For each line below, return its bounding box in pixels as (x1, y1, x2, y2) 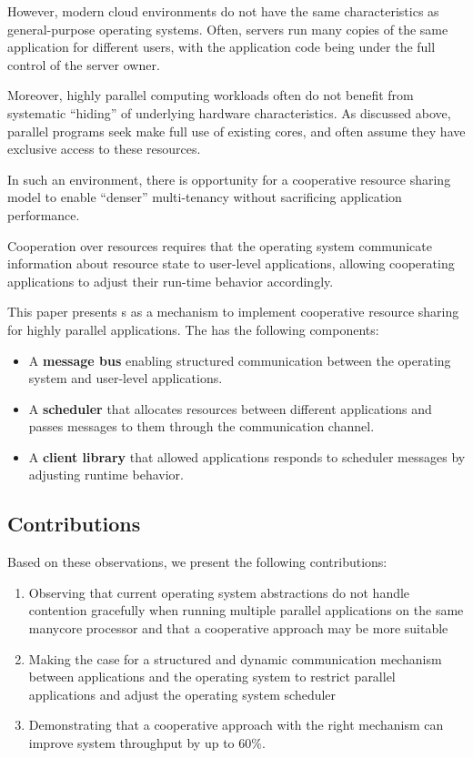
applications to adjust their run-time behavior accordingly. (7, 271, 334, 290)
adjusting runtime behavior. (28, 465, 184, 484)
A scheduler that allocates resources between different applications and (28, 399, 432, 418)
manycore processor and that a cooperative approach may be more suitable (28, 619, 448, 638)
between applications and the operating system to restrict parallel (28, 667, 396, 686)
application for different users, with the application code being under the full (7, 37, 436, 56)
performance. (7, 205, 80, 224)
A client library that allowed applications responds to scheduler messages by (28, 447, 466, 466)
